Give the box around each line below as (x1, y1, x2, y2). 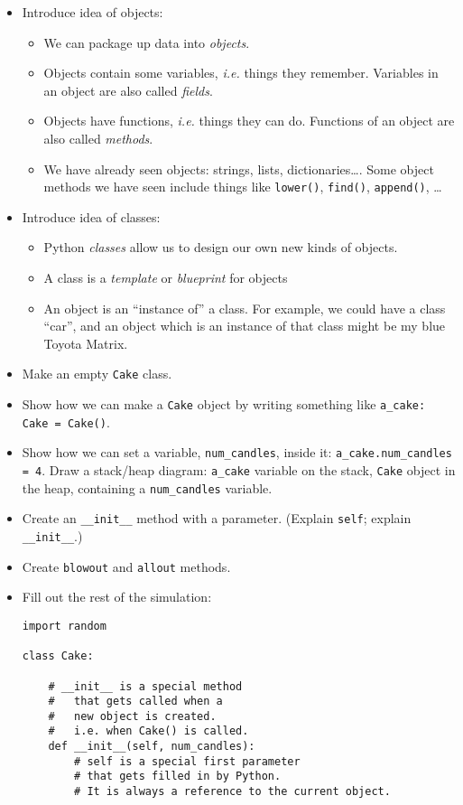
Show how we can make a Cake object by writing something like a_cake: (22, 395, 426, 414)
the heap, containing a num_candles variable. (22, 478, 273, 497)
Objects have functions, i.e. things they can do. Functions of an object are (43, 111, 455, 130)
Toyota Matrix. (43, 333, 128, 352)
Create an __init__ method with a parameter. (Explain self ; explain (22, 509, 412, 528)
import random (22, 619, 106, 632)
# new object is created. (48, 709, 217, 723)
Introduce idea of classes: (22, 207, 161, 226)
